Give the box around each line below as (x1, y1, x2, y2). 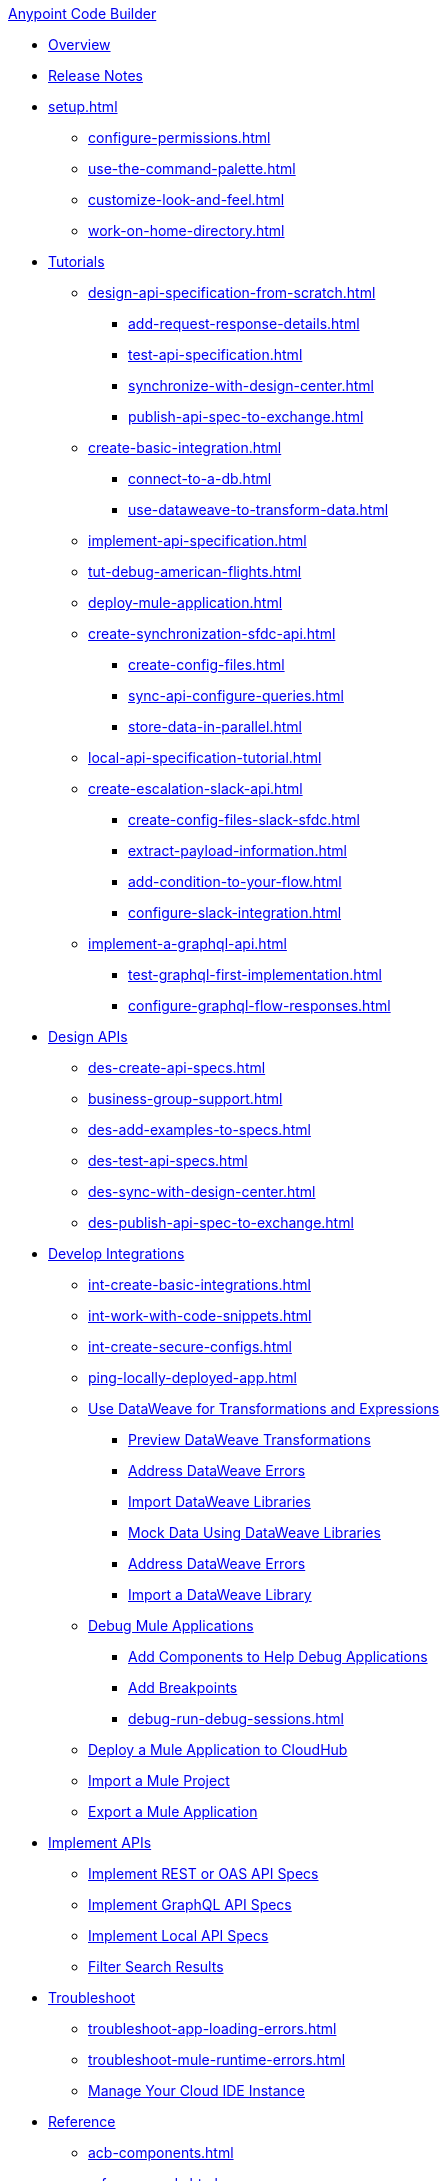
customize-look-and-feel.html (88, 191, 285, 208)
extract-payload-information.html (128, 842, 347, 859)
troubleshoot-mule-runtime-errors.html (88, 2051, 346, 2068)
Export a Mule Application (88, 1803, 258, 1820)
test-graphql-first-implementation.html (128, 966, 382, 983)
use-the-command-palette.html (88, 160, 296, 177)
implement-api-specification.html (88, 532, 307, 549)
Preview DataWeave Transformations (128, 1431, 371, 1448)
